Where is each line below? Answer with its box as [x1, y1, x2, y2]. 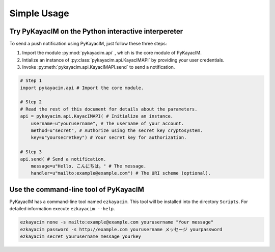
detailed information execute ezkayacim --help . [9, 206, 115, 212]
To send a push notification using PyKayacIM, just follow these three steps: [9, 41, 168, 47]
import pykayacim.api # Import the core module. [20, 85, 144, 91]
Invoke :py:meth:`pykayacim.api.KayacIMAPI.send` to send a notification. [22, 64, 175, 70]
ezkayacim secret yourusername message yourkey [20, 233, 141, 239]
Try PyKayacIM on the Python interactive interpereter [9, 27, 183, 36]
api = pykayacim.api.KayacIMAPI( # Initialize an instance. [20, 114, 174, 119]
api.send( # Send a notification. [20, 156, 106, 162]
